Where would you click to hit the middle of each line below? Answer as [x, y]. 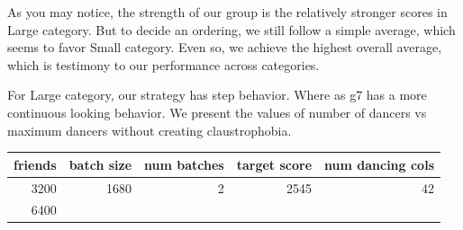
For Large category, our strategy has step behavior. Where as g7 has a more [217, 95]
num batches [184, 164]
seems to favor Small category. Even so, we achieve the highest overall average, [225, 47]
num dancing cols [379, 164]
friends [35, 164]
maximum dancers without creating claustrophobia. [150, 130]
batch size [100, 164]
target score [274, 164]
